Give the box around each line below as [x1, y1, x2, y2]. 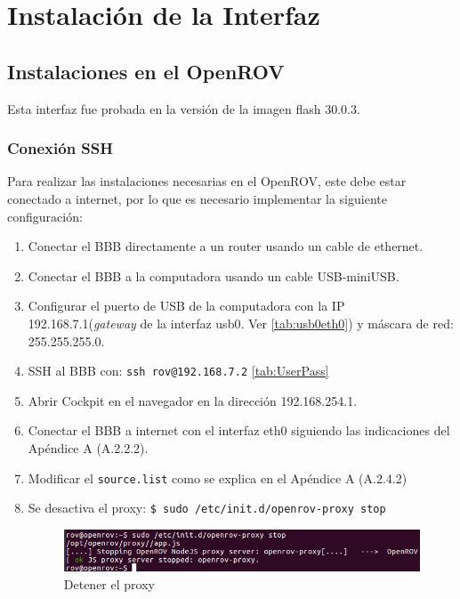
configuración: [7, 206, 83, 225]
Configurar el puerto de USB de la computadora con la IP [28, 296, 345, 315]
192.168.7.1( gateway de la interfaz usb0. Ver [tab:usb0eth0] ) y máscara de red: [28, 313, 454, 332]
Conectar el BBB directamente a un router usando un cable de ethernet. [28, 237, 424, 255]
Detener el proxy [63, 574, 155, 593]
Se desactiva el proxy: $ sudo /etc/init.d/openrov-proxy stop [28, 498, 386, 517]
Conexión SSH [7, 137, 113, 159]
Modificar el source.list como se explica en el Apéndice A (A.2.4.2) [28, 468, 408, 487]
